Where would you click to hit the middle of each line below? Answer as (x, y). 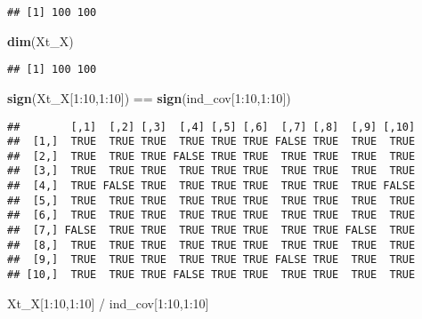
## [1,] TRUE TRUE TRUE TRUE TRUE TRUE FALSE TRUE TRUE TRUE (211, 142)
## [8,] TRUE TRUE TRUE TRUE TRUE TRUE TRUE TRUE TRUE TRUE (211, 245)
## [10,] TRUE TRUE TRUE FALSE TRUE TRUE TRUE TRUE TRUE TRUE (211, 275)
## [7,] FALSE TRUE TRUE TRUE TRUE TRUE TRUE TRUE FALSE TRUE (211, 231)
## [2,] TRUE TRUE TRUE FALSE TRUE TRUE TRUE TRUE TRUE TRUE (211, 156)
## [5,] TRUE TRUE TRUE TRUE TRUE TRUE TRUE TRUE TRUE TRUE (211, 200)
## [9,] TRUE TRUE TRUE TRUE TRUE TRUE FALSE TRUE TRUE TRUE (211, 260)
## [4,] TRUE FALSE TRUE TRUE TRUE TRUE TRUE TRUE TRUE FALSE (211, 186)
